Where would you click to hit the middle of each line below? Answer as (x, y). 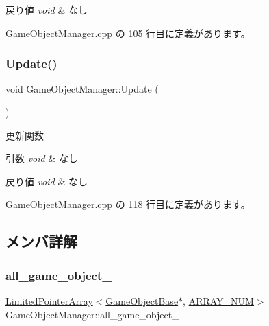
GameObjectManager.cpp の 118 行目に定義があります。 (128, 204)
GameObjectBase (142, 300)
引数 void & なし (42, 158)
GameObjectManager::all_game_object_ (92, 314)
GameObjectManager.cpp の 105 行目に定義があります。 (128, 33)
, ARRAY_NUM (218, 300)
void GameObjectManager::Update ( (82, 89)
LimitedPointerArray (49, 300)
